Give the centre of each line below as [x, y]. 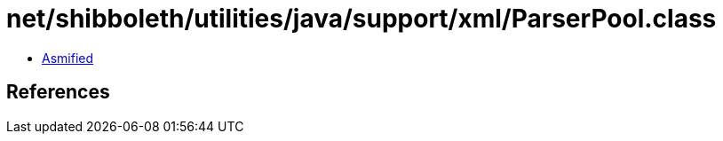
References [58, 92]
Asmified [68, 58]
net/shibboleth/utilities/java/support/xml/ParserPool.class [361, 19]
